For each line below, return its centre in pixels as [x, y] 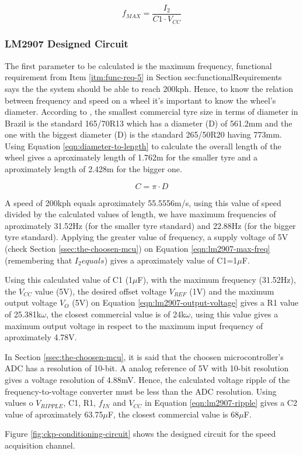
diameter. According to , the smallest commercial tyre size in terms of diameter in [151, 112]
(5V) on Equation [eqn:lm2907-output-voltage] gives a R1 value [185, 302]
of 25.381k [23, 314]
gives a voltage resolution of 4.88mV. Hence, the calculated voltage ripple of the [147, 379]
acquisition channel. [40, 445]
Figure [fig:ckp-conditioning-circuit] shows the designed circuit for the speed [140, 434]
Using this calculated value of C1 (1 [69, 280]
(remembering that [39, 260]
